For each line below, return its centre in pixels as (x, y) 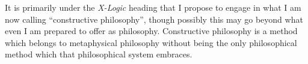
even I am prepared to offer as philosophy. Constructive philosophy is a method (151, 31)
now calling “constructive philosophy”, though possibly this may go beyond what (154, 19)
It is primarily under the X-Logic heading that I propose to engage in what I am (153, 7)
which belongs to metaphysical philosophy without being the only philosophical (151, 42)
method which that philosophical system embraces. (99, 54)
